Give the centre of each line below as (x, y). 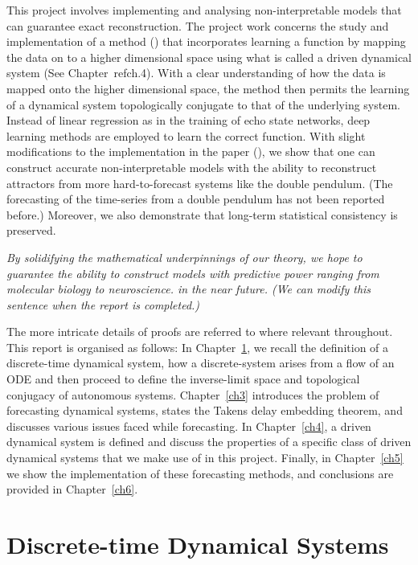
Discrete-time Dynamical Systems (198, 544)
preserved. (31, 230)
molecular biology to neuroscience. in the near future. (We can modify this (189, 289)
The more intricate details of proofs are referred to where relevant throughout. (200, 332)
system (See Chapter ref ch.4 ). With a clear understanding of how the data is (196, 73)
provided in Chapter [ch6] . (72, 489)
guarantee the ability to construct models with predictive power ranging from (193, 273)
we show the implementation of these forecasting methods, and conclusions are (200, 473)
